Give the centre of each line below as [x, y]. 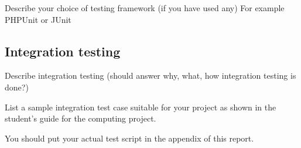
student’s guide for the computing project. [81, 118]
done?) [17, 87]
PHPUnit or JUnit [38, 19]
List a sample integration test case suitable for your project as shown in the [141, 107]
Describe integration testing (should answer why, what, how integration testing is [150, 75]
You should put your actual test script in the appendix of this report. [129, 138]
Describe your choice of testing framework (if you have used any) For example [145, 8]
